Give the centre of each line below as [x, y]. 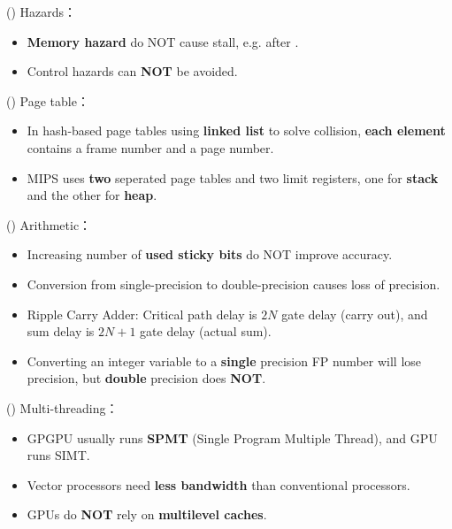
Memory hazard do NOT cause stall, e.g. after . [163, 41]
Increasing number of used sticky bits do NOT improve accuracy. [210, 254]
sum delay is [61, 331]
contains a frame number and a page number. [150, 147]
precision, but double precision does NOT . [146, 378]
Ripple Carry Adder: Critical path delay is [142, 314]
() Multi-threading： [62, 407]
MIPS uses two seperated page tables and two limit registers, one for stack [233, 177]
